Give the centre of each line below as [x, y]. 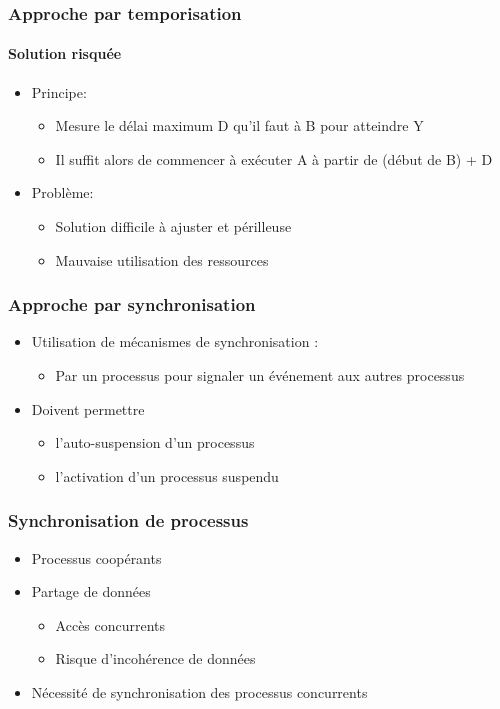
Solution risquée [65, 53]
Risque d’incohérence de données [155, 658]
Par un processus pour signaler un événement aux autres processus [260, 375]
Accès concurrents [110, 624]
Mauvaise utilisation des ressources [162, 259]
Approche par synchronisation [132, 304]
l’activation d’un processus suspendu [167, 475]
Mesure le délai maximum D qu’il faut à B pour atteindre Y [239, 125]
